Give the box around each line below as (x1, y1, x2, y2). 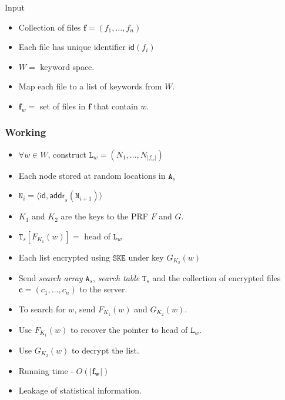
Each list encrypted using (18, 251, 110, 263)
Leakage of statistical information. (18, 384, 142, 396)
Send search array (18, 271, 83, 284)
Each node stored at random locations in (18, 169, 166, 181)
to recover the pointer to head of (71, 323, 188, 335)
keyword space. (40, 60, 95, 72)
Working (5, 125, 46, 139)
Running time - (18, 364, 73, 376)
